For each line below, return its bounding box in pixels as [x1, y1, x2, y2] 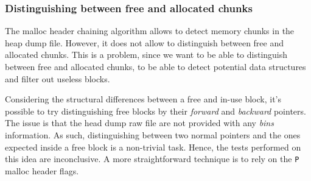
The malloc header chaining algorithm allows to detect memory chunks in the [5, 24, 295, 37]
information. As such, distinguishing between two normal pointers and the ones [5, 128, 301, 141]
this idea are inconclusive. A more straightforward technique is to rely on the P [5, 152, 299, 165]
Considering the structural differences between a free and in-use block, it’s [5, 93, 282, 105]
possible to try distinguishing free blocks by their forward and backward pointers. [5, 104, 306, 117]
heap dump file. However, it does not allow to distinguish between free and [5, 36, 284, 49]
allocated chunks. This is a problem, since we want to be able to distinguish [5, 48, 288, 61]
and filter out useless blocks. [5, 72, 110, 85]
